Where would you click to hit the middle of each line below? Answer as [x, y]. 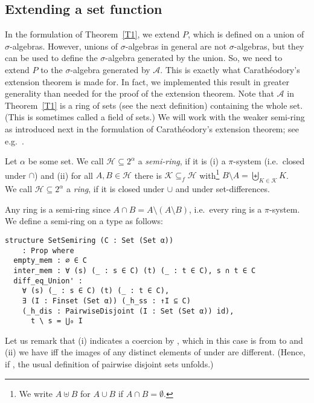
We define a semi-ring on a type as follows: [84, 221]
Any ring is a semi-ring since [58, 209]
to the [52, 69]
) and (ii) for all [64, 175]
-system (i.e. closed [269, 161]
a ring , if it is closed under [116, 189]
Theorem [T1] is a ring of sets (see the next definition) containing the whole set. [154, 105]
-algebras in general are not [176, 46]
